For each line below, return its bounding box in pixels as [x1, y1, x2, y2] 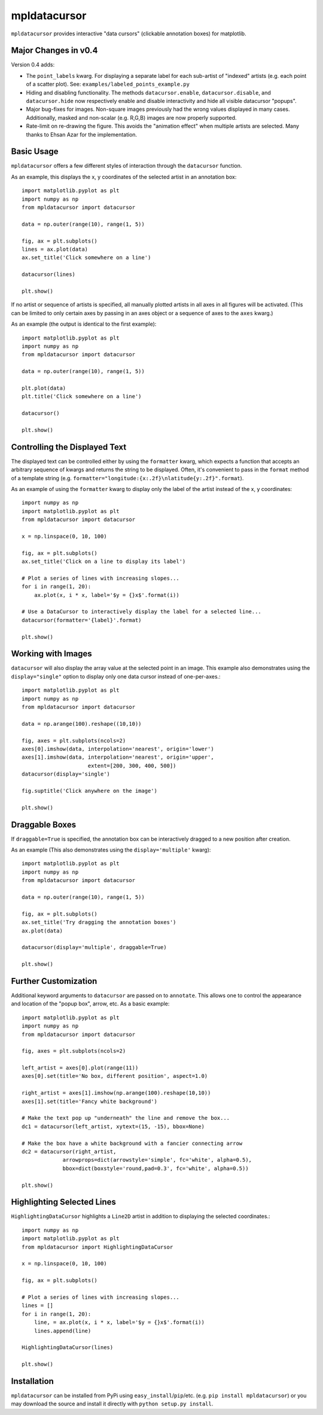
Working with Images [11, 649, 92, 659]
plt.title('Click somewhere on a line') [22, 393, 142, 400]
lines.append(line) [33, 1327, 92, 1334]
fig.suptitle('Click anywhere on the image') [22, 787, 158, 794]
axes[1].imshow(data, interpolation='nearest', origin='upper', [22, 754, 215, 760]
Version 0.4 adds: [11, 61, 55, 68]
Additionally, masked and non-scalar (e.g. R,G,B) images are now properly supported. [26, 114, 237, 121]
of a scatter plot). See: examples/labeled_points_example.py [26, 81, 190, 88]
